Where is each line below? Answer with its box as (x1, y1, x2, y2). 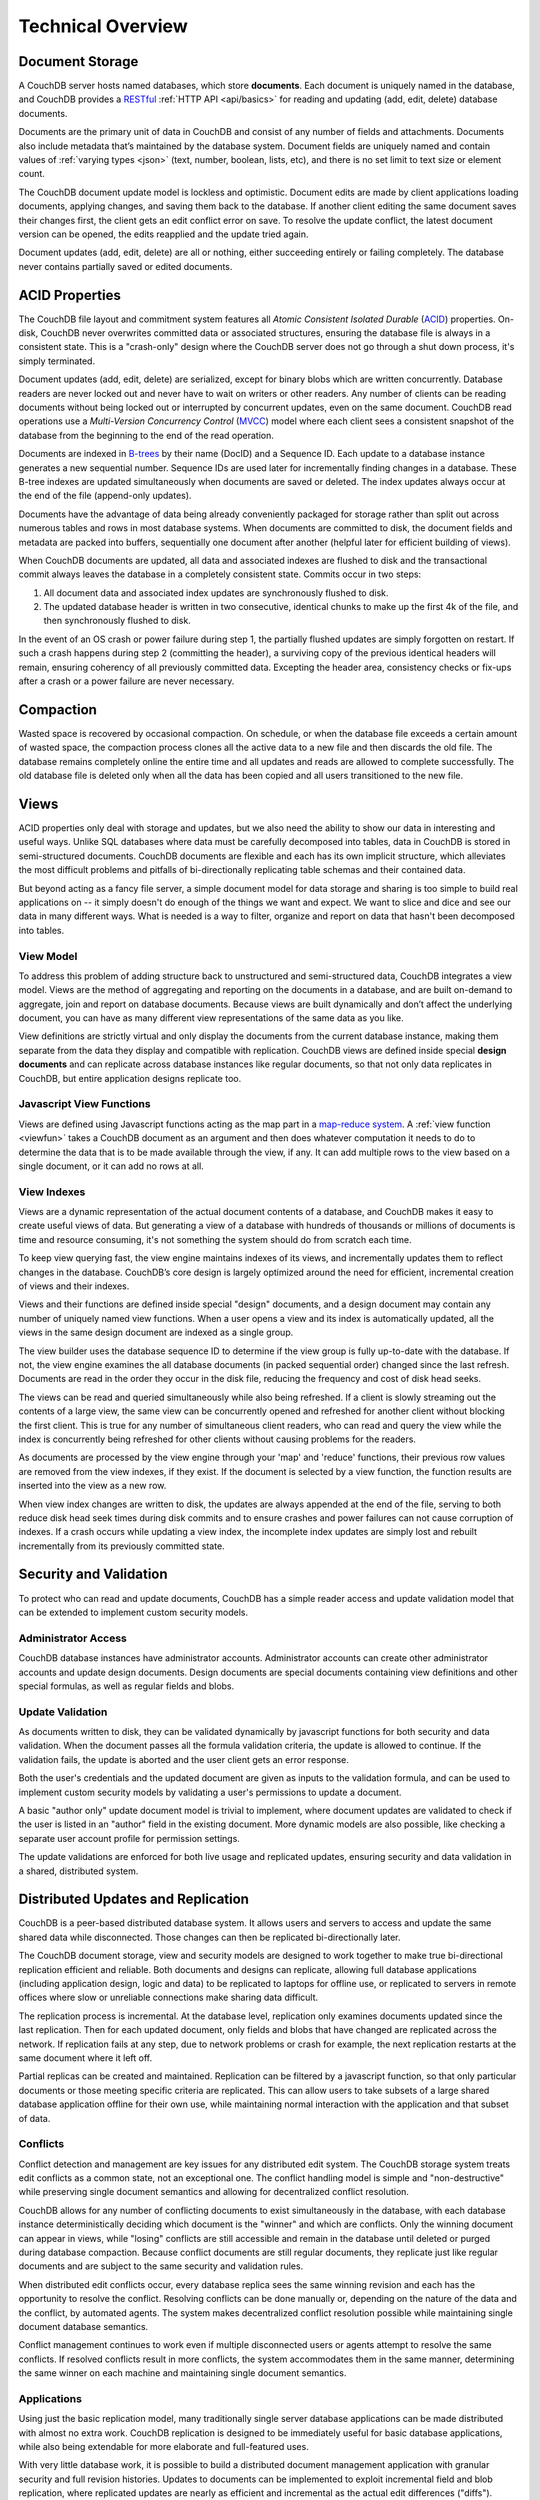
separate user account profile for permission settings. (18, 1832, 240, 1844)
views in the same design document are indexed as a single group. (18, 1326, 294, 1339)
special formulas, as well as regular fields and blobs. (18, 1680, 235, 1692)
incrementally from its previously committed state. (18, 1540, 225, 1552)
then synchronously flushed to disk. (43, 615, 192, 627)
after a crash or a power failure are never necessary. (18, 675, 235, 687)
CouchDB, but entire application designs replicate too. (18, 1072, 242, 1084)
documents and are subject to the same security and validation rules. (18, 2260, 304, 2272)
